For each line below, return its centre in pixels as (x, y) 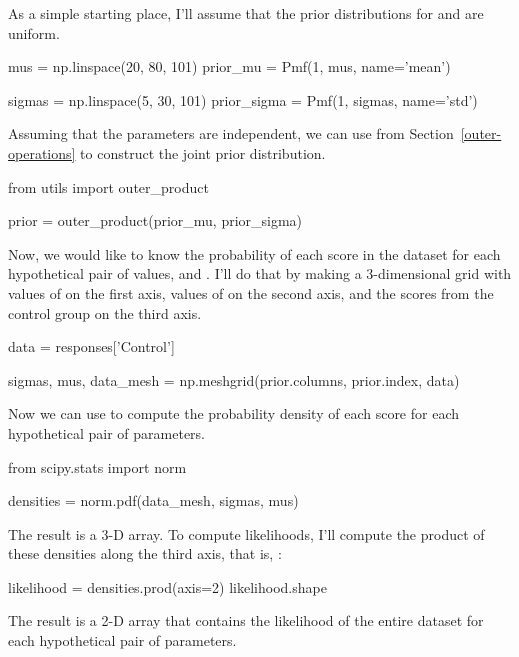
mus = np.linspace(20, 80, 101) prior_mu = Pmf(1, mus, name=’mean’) (229, 66)
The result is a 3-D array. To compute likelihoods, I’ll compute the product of (246, 533)
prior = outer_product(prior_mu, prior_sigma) (155, 220)
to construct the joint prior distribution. (203, 152)
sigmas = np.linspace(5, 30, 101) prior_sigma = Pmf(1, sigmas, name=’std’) (243, 99)
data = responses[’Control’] (91, 346)
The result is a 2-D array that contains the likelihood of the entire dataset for (246, 620)
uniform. (34, 32)
